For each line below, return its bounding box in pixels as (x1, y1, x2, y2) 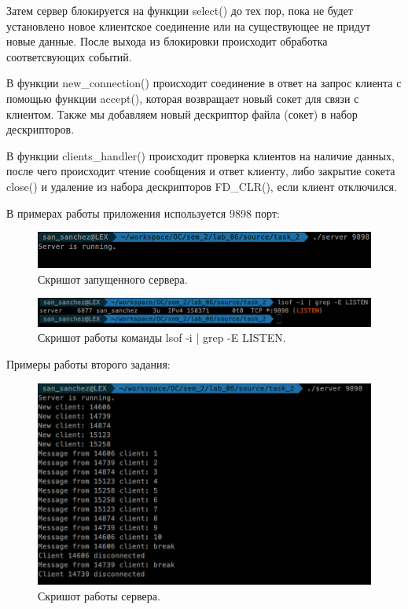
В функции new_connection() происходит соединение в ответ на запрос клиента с (6, 75, 402, 91)
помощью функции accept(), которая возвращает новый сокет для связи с (6, 90, 359, 106)
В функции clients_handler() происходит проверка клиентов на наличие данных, (6, 147, 395, 163)
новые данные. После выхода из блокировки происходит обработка (6, 33, 328, 50)
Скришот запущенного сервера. (38, 270, 188, 287)
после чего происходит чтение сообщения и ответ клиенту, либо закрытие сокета (6, 163, 395, 179)
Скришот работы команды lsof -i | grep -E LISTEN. (38, 329, 286, 346)
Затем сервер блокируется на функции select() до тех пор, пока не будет (6, 2, 353, 18)
